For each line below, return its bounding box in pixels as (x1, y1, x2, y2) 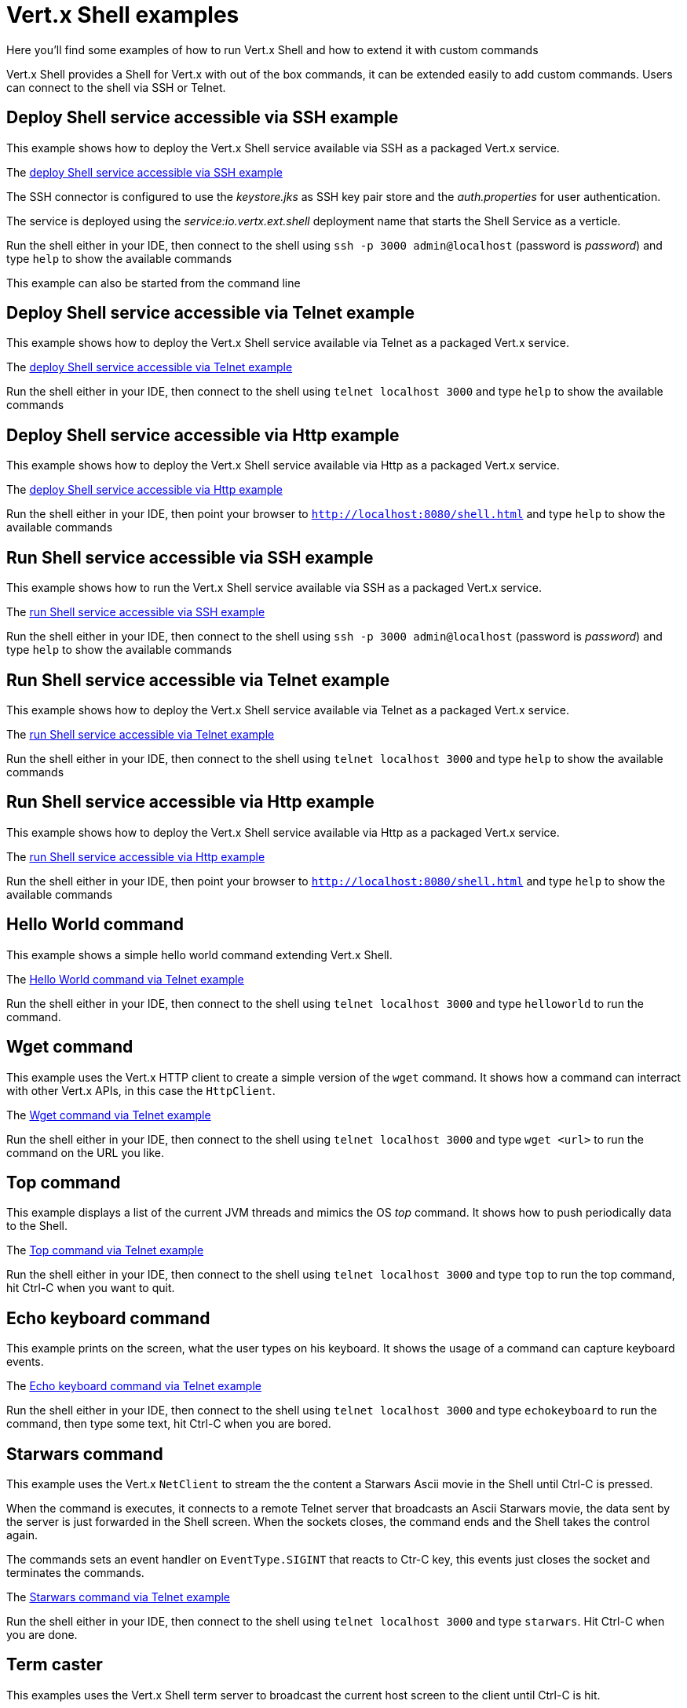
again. (6, 1528, 38, 1542)
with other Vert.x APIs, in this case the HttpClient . (6, 1083, 276, 1097)
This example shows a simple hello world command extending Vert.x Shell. (6, 947, 393, 962)
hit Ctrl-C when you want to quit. (6, 1281, 175, 1295)
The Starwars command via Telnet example (6, 1590, 231, 1604)
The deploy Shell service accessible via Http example (6, 483, 283, 497)
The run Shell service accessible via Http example (6, 849, 265, 863)
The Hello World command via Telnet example (6, 972, 244, 986)
